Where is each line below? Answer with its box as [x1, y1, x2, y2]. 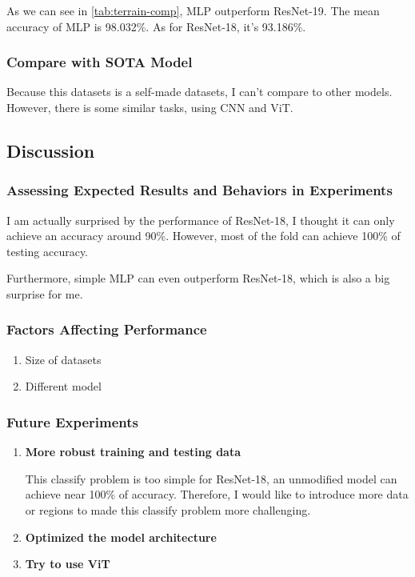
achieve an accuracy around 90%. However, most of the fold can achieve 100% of [6, 227, 401, 244]
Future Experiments [6, 411, 138, 431]
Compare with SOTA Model [6, 52, 193, 72]
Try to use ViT [25, 555, 110, 572]
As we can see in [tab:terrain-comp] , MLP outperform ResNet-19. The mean [6, 2, 380, 18]
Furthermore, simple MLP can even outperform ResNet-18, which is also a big [6, 270, 390, 286]
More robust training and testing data [25, 443, 241, 460]
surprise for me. [6, 285, 83, 302]
